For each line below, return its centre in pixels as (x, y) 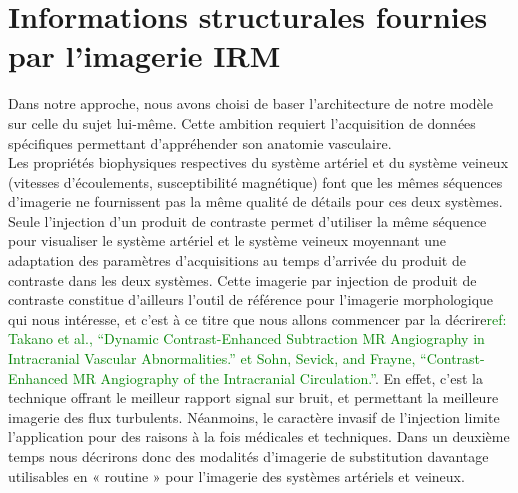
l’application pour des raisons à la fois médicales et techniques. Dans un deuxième (259, 436)
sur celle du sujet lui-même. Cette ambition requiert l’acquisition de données (242, 122)
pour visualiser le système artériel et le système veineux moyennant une (227, 240)
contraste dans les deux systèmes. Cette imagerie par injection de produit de (242, 279)
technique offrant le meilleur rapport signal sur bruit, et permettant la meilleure (253, 397)
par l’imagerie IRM (144, 55)
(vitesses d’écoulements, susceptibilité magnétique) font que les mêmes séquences (255, 181)
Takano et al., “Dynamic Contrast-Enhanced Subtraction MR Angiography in (246, 338)
